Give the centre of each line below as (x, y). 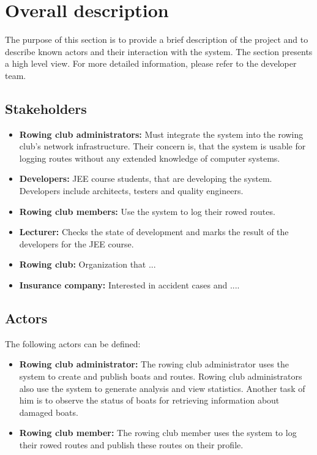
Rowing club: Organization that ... (88, 264)
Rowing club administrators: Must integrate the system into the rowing (161, 134)
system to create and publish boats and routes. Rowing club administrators (161, 376)
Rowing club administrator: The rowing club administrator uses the (154, 364)
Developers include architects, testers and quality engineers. (131, 191)
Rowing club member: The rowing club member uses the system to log (158, 433)
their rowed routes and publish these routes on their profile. (131, 445)
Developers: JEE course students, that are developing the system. (146, 179)
